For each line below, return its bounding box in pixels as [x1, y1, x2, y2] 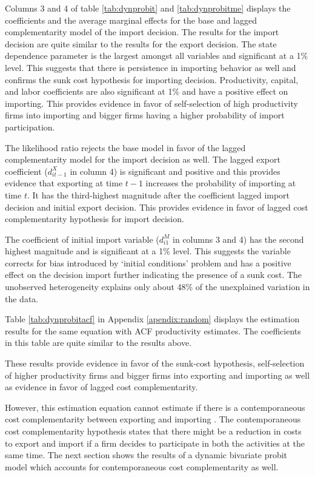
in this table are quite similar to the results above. [5, 336, 192, 349]
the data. [5, 292, 39, 305]
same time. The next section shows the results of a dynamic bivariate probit [5, 448, 288, 461]
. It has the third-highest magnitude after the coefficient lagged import [27, 188, 290, 201]
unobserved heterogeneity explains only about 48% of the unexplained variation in [5, 280, 310, 293]
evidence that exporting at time [5, 177, 123, 189]
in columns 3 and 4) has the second [173, 232, 304, 245]
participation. [5, 120, 55, 133]
